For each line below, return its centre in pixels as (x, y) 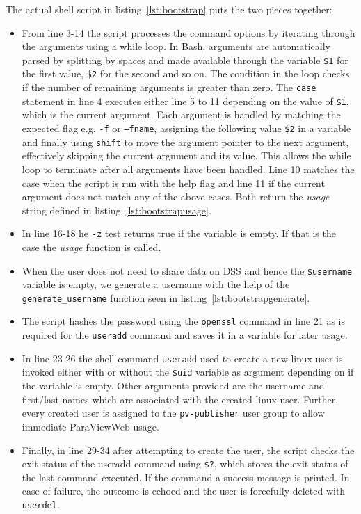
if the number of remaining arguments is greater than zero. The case (169, 87)
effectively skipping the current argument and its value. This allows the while (186, 155)
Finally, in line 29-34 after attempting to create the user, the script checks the (188, 450)
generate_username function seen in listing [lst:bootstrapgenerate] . (166, 297)
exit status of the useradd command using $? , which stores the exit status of (185, 464)
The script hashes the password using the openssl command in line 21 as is (183, 321)
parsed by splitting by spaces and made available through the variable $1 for (185, 59)
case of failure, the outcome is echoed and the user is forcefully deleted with (184, 491)
